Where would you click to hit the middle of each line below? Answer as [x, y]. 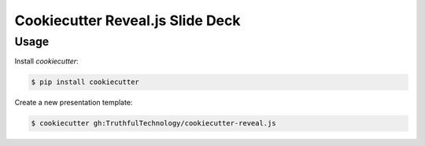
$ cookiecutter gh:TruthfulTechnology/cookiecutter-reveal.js [153, 123]
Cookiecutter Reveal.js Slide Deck [128, 20]
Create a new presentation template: [74, 103]
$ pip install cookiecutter [85, 82]
